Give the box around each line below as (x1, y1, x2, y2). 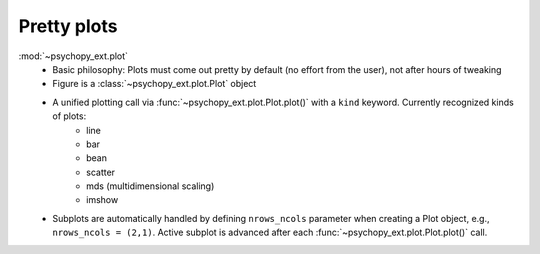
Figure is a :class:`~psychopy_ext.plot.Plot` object (52, 78, 257, 90)
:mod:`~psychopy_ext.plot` (18, 50, 129, 62)
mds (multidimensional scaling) (86, 180, 215, 192)
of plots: (52, 110, 87, 122)
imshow (86, 194, 119, 206)
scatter (86, 166, 115, 178)
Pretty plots (18, 15, 118, 37)
